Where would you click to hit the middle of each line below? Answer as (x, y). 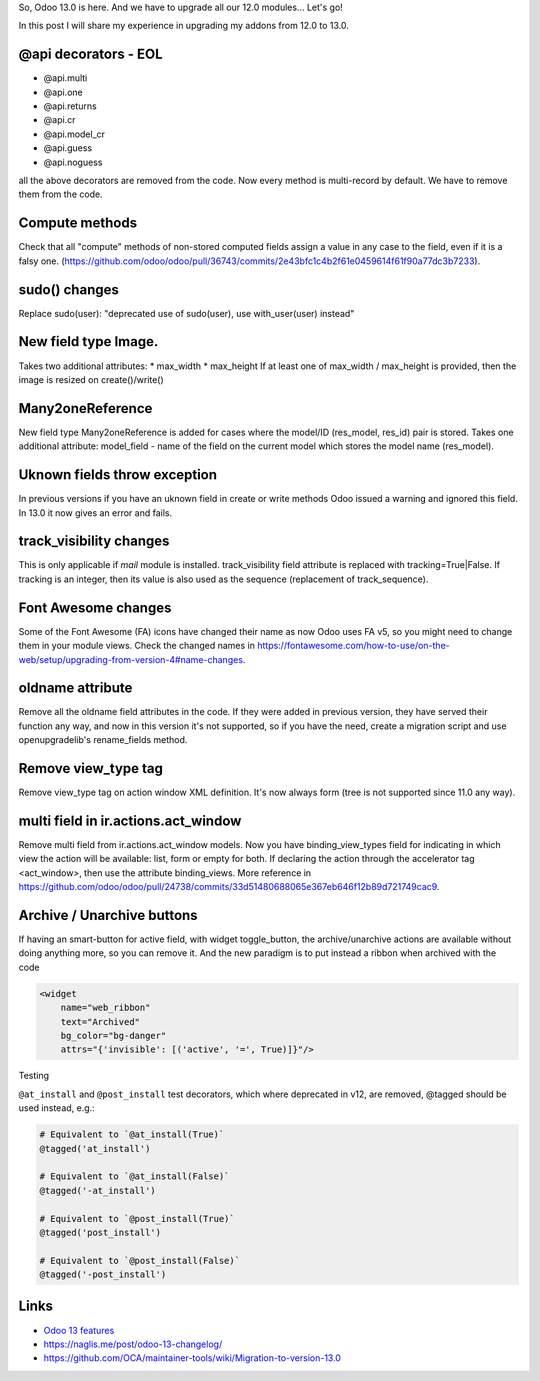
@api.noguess (73, 162)
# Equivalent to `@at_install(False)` (134, 1176)
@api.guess (68, 148)
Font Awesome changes (95, 607)
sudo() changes (68, 289)
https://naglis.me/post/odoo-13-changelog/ (133, 1344)
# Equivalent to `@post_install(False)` (139, 1260)
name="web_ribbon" (105, 1008)
